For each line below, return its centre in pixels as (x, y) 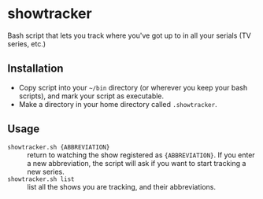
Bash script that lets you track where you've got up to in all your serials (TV (129, 35)
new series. (46, 171)
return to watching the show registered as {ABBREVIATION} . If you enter (141, 155)
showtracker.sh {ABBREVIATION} (59, 147)
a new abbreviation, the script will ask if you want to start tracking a (137, 163)
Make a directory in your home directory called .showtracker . (118, 104)
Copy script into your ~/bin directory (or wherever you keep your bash (133, 87)
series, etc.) (27, 43)
